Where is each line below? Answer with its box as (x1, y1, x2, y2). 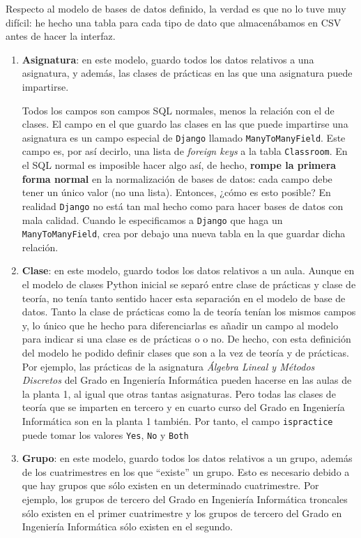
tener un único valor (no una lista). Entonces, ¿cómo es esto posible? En (22, 185, 331, 200)
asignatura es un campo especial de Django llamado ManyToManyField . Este (22, 130, 346, 144)
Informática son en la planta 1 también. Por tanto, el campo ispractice (22, 413, 333, 428)
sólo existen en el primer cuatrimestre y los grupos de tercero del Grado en (22, 505, 342, 520)
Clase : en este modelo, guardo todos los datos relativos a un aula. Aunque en (22, 263, 355, 278)
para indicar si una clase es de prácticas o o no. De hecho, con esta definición (22, 331, 351, 346)
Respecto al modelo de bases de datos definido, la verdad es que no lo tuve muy (6, 1, 346, 15)
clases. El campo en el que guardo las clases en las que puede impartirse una (22, 117, 348, 131)
